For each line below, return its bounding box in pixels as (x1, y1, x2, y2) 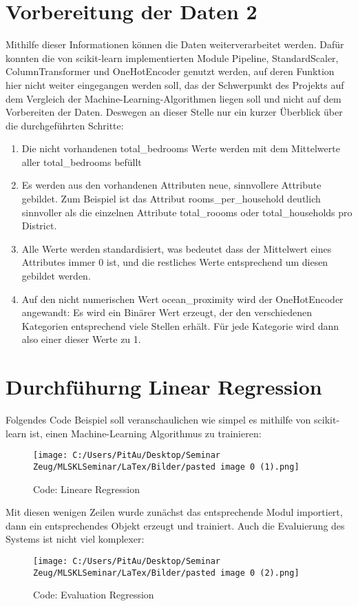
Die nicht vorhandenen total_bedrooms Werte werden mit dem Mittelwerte (21, 141, 340, 156)
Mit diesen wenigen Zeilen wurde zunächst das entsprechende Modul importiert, (6, 505, 343, 519)
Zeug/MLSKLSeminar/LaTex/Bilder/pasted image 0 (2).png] (33, 567, 299, 578)
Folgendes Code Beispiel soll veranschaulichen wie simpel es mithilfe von (6, 412, 311, 427)
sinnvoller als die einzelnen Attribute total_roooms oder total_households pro (21, 205, 352, 219)
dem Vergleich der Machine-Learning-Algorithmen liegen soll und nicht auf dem (6, 91, 341, 105)
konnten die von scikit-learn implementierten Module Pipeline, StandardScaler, (6, 50, 339, 65)
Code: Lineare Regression (33, 481, 140, 496)
